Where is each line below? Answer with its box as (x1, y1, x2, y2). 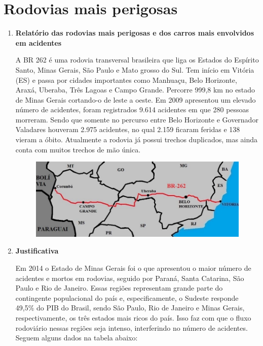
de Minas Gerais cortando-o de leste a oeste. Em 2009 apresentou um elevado (15, 94, 256, 105)
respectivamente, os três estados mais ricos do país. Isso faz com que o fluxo (15, 312, 251, 323)
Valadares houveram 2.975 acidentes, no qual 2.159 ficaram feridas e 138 (15, 124, 240, 135)
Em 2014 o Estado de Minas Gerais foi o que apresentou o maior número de (15, 263, 251, 273)
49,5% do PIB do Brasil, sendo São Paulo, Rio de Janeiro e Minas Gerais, (15, 302, 245, 313)
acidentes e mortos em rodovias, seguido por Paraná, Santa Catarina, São (15, 272, 244, 283)
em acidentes (15, 37, 62, 48)
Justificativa (15, 245, 59, 256)
